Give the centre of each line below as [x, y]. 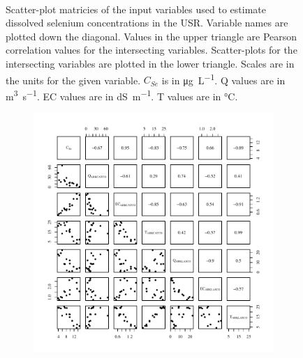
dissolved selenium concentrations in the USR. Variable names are [147, 23]
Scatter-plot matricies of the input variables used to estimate [136, 9]
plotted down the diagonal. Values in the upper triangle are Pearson [151, 36]
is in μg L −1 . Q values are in [223, 79]
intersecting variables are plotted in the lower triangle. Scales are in [150, 63]
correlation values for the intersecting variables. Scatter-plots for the [151, 50]
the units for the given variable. [73, 80]
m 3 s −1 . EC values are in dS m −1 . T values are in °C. [122, 95]
